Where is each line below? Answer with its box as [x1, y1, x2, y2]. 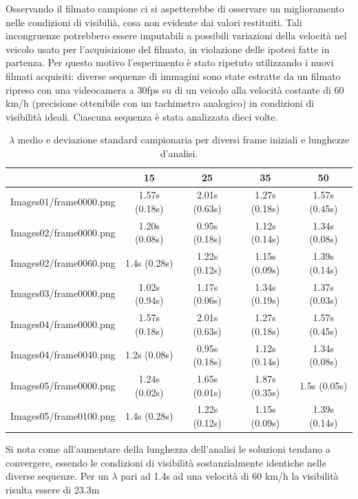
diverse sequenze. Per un [6, 469, 109, 483]
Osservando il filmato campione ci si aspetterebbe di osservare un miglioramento [6, 1, 344, 15]
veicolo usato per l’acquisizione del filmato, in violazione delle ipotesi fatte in [6, 41, 330, 56]
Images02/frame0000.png [10, 225, 116, 239]
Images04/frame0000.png [10, 316, 116, 331]
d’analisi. [160, 145, 198, 160]
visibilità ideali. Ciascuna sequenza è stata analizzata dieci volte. [6, 109, 278, 123]
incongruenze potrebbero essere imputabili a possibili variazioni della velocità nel [6, 28, 347, 43]
